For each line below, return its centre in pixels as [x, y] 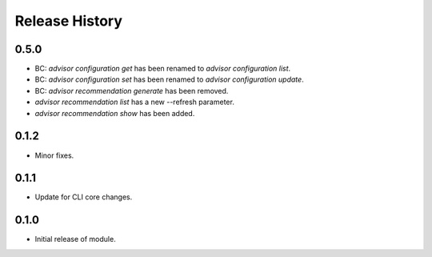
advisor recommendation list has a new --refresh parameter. [135, 102]
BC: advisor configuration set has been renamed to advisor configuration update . [169, 79]
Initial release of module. [75, 239]
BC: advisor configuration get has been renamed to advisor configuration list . [163, 69]
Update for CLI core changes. [84, 197]
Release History [69, 21]
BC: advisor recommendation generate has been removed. [132, 90]
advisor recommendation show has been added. [115, 113]
